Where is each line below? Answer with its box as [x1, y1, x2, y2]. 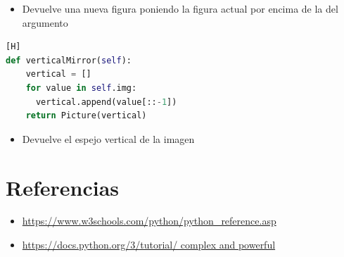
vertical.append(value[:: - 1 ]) [35, 96, 177, 107]
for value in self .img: [25, 82, 137, 93]
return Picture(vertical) [25, 111, 147, 121]
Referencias [6, 173, 120, 201]
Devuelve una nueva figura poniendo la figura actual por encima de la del [22, 1, 338, 15]
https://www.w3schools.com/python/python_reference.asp [22, 213, 276, 228]
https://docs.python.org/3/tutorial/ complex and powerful [22, 237, 276, 252]
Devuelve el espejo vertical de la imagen [22, 131, 195, 146]
